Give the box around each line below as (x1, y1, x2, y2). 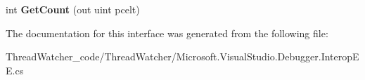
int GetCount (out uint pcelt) (6, 2, 140, 16)
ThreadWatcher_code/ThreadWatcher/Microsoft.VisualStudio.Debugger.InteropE (6, 49, 359, 64)
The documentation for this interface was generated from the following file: (6, 25, 328, 40)
